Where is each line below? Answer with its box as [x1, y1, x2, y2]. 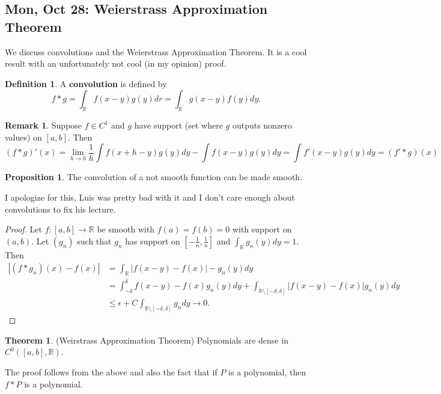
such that [77, 234, 112, 247]
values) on [5, 130, 42, 143]
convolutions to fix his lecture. [5, 202, 116, 215]
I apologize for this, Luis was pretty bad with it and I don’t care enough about [5, 190, 295, 203]
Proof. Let [5, 223, 42, 235]
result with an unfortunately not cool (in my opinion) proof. [5, 57, 227, 70]
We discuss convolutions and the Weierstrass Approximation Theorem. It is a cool [5, 45, 307, 58]
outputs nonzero [232, 119, 292, 132]
